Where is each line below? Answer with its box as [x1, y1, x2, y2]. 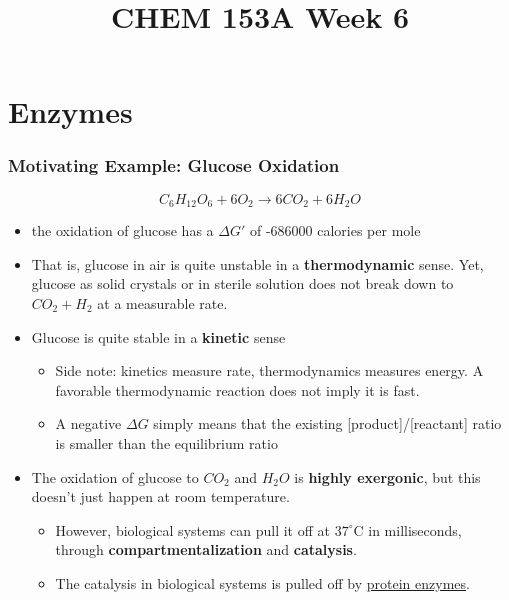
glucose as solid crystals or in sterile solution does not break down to [31, 273, 454, 294]
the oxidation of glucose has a [31, 220, 214, 241]
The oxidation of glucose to [31, 466, 199, 487]
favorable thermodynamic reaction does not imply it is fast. [55, 379, 420, 400]
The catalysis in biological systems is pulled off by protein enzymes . [55, 572, 470, 593]
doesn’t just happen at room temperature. [31, 486, 290, 507]
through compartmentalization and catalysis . [55, 539, 357, 560]
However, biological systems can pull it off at [55, 519, 330, 540]
